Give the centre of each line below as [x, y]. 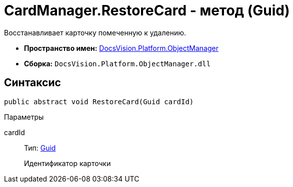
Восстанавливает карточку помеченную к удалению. [95, 32]
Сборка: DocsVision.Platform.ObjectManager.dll [117, 63]
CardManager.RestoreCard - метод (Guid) [147, 10]
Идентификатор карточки [67, 163]
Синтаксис [32, 83]
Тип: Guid [40, 148]
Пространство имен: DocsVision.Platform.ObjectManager [121, 48]
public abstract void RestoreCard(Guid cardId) [99, 101]
